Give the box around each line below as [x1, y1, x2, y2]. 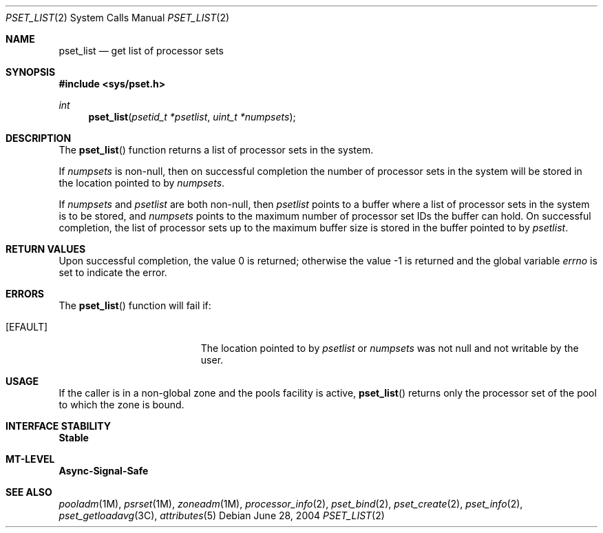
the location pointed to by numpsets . [59, 177, 225, 189]
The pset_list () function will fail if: [59, 300, 211, 311]
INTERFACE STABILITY [6, 420, 111, 432]
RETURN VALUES [6, 243, 86, 255]
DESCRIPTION [6, 132, 72, 144]
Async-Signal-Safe [59, 465, 149, 477]
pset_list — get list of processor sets [59, 45, 224, 56]
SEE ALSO [6, 486, 52, 498]
